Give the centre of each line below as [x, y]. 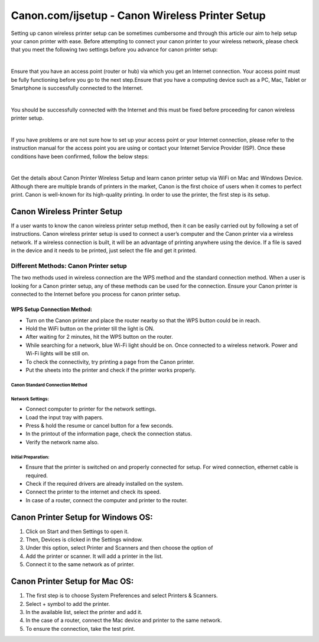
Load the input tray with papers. [64, 417]
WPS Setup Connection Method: [52, 309]
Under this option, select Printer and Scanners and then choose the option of [119, 548]
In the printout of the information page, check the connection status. [109, 434]
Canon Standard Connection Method [49, 385]
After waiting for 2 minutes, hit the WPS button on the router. [100, 337]
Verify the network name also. [62, 442]
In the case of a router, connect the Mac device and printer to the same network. [124, 620]
